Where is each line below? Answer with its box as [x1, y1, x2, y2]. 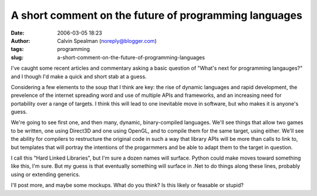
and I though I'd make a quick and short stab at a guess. [11, 73, 147, 80]
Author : [11, 37, 31, 44]
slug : [11, 53, 23, 61]
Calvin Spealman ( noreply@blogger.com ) [57, 37, 157, 44]
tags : [11, 46, 24, 53]
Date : [11, 29, 25, 36]
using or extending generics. [11, 171, 80, 178]
